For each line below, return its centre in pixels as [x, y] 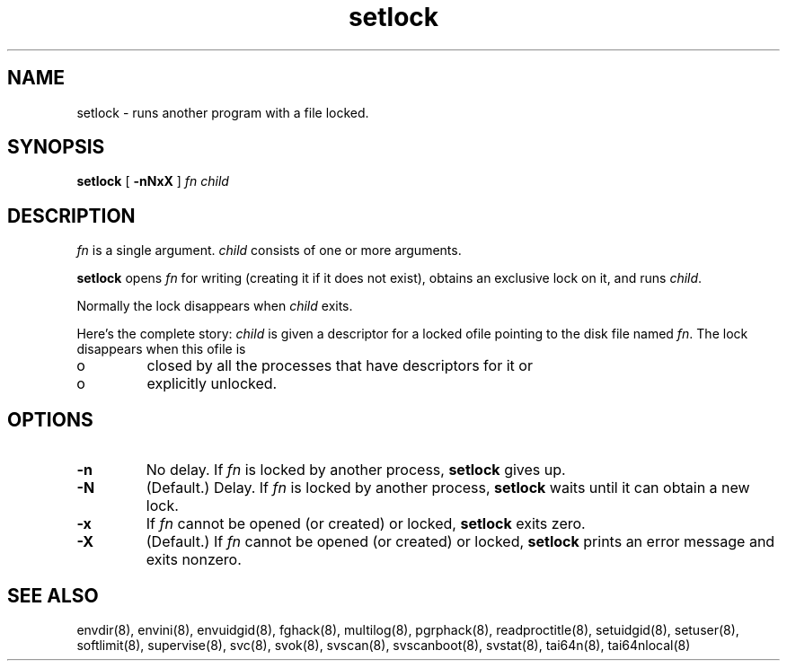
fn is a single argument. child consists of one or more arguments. [269, 250]
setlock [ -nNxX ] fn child [153, 181]
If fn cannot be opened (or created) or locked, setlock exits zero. [366, 524]
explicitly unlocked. [212, 384]
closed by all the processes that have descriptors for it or [340, 366]
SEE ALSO [53, 595]
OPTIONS [50, 419]
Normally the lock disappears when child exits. [215, 306]
